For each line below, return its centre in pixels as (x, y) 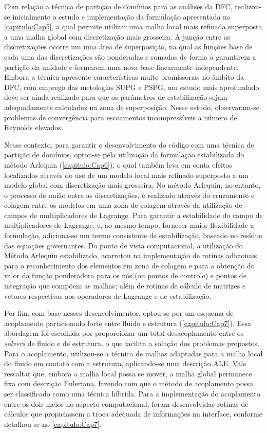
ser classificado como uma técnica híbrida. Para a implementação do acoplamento (132, 393)
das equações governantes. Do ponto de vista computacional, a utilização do (123, 245)
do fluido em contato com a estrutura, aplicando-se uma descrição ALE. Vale (125, 363)
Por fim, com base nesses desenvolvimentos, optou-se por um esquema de (119, 313)
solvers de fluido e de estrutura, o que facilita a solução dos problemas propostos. (132, 343)
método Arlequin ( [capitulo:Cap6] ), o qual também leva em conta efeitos (118, 164)
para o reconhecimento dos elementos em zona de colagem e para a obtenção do (129, 265)
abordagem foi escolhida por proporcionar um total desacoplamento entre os (124, 333)
